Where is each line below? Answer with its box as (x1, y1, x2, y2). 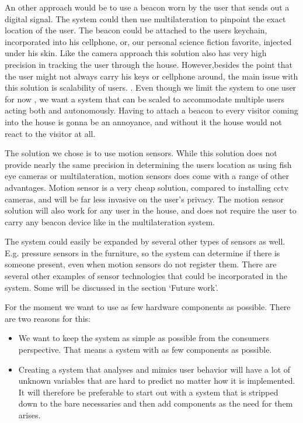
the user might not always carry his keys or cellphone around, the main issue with (5, 70, 298, 82)
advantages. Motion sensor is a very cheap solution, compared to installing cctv (5, 181, 288, 193)
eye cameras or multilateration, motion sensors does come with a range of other (5, 170, 290, 182)
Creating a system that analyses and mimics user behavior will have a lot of (18, 363, 291, 375)
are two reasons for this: (5, 312, 90, 324)
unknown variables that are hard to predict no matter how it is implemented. (18, 374, 295, 387)
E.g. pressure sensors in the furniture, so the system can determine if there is (5, 246, 280, 259)
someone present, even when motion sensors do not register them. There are (5, 258, 277, 270)
